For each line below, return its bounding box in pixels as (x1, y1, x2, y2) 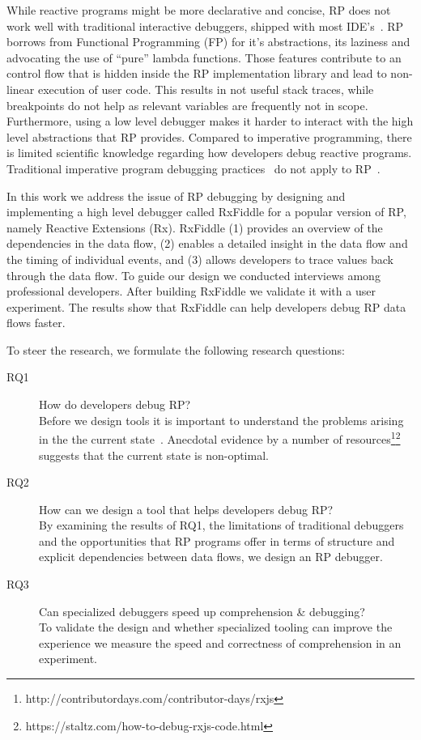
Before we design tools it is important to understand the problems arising (39, 411, 404, 428)
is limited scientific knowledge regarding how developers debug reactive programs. (6, 144, 412, 161)
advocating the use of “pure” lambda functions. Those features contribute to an (6, 49, 402, 66)
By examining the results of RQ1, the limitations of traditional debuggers (39, 517, 404, 534)
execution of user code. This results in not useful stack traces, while (37, 80, 374, 97)
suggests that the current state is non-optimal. (39, 446, 269, 463)
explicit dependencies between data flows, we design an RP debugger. (39, 548, 383, 565)
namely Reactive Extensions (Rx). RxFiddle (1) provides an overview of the (6, 219, 383, 236)
